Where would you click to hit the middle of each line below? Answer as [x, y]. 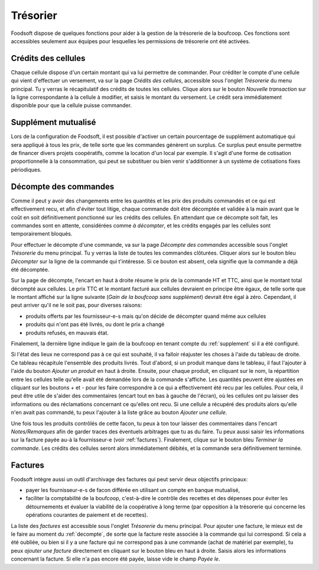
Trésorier [34, 15]
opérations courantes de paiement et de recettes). [87, 515]
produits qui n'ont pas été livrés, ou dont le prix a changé [95, 324]
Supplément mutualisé [53, 122]
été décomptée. [30, 269]
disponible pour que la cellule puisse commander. [71, 105]
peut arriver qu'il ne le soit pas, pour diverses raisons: [77, 305]
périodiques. [26, 169]
